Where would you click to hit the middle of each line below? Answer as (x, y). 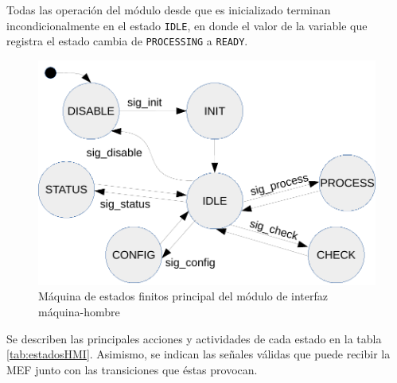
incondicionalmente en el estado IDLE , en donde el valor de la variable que (187, 25)
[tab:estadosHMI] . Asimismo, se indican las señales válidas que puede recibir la (198, 354)
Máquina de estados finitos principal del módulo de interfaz (183, 296)
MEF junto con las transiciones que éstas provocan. (132, 369)
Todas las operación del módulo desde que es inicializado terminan (169, 10)
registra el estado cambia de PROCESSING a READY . (127, 41)
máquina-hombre (79, 311)
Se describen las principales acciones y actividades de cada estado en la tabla (194, 338)
